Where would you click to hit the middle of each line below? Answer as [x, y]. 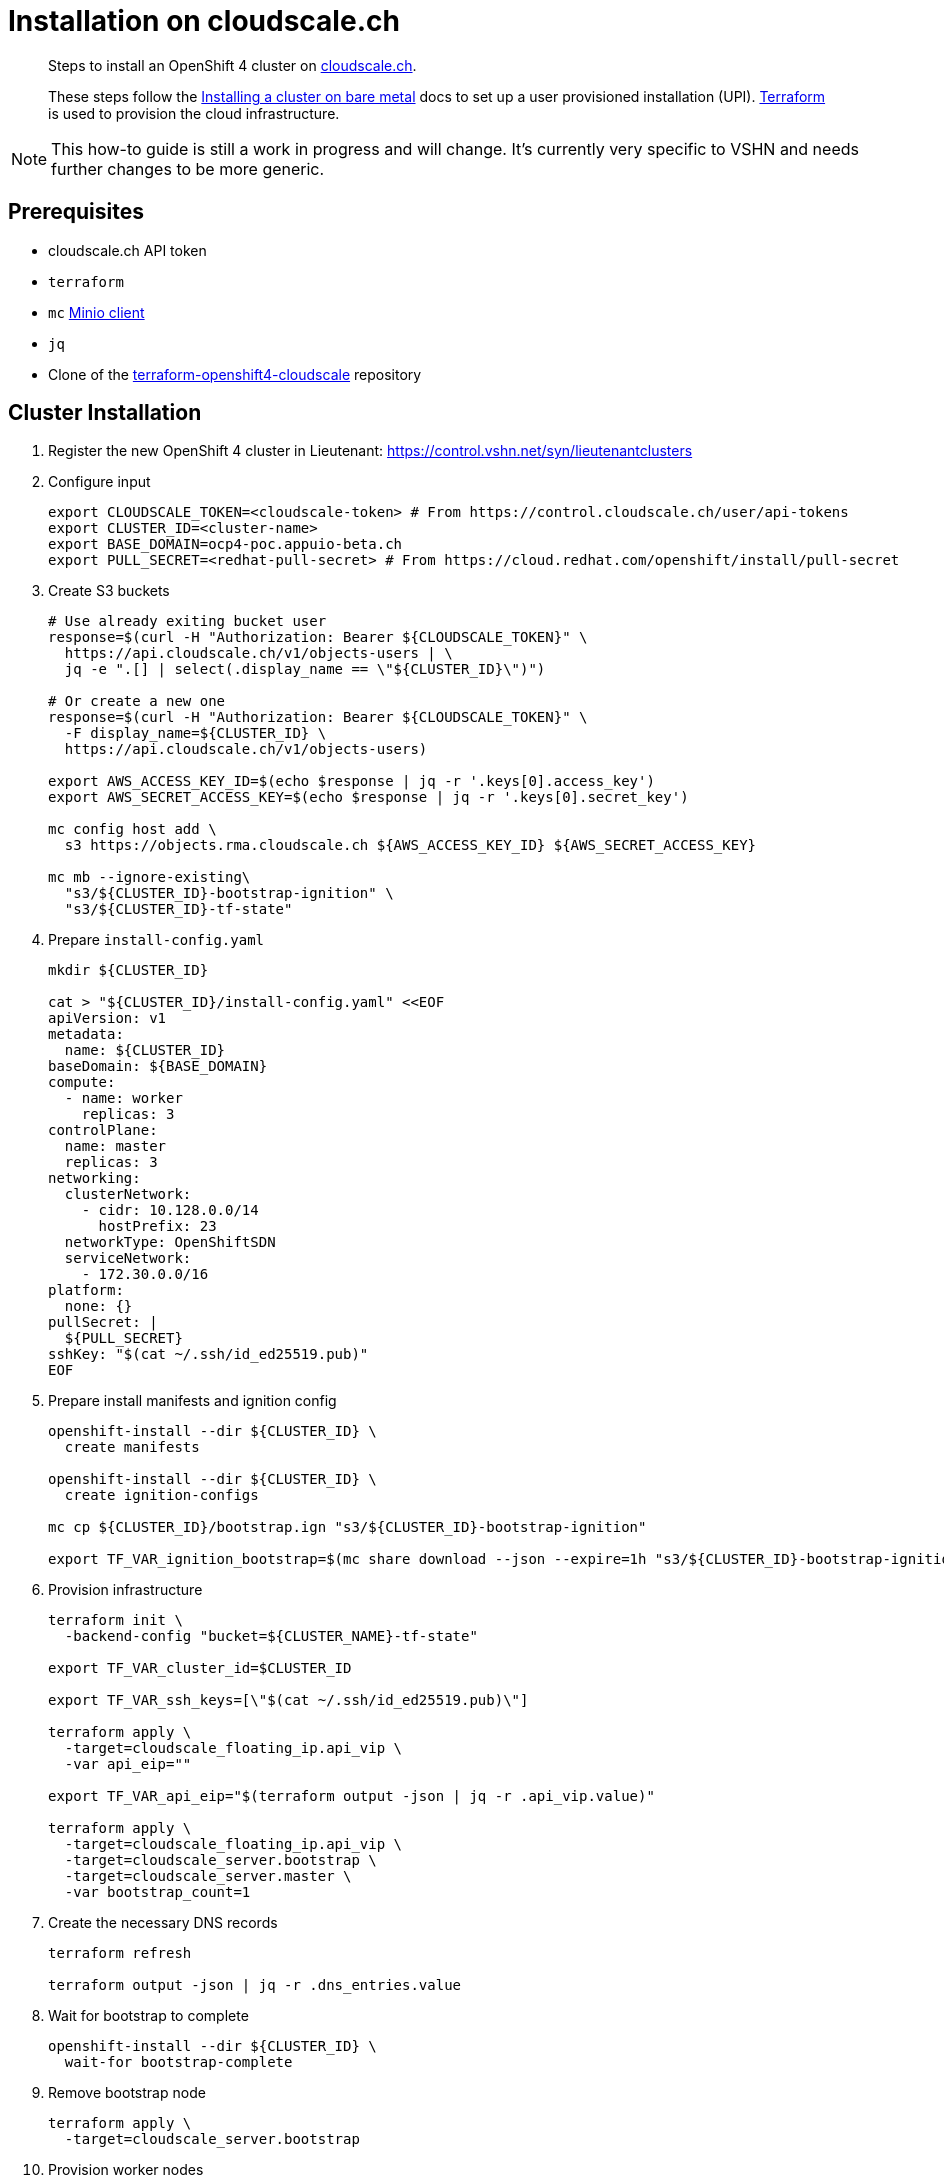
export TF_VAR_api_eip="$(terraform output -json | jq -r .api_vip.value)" [351, 1796]
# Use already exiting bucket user [187, 621]
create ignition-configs [161, 1495]
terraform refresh [120, 1953]
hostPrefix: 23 [157, 1226]
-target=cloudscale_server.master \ [208, 1876]
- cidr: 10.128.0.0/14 [170, 1210]
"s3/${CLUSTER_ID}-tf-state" [178, 909]
